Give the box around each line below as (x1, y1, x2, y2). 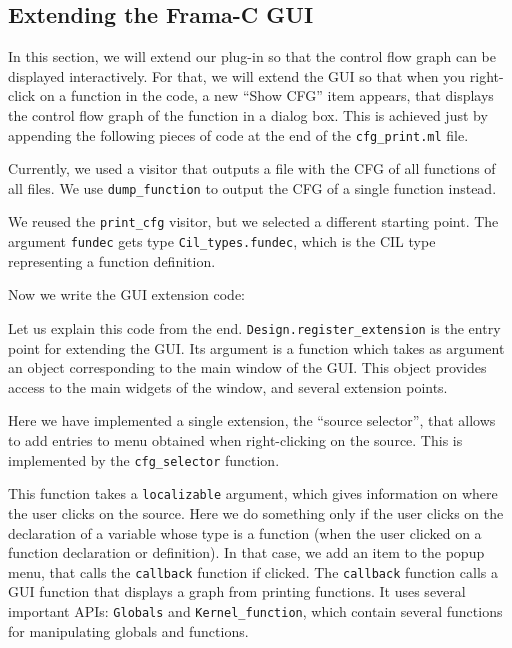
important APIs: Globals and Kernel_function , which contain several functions (8, 600, 503, 621)
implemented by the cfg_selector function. (8, 449, 280, 470)
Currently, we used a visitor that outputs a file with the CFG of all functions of (8, 158, 496, 179)
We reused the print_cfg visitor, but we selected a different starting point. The (8, 211, 499, 232)
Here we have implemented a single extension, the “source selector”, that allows (8, 410, 496, 431)
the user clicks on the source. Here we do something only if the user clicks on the (8, 502, 504, 523)
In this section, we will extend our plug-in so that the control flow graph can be (8, 46, 497, 67)
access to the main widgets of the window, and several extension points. (8, 376, 448, 397)
